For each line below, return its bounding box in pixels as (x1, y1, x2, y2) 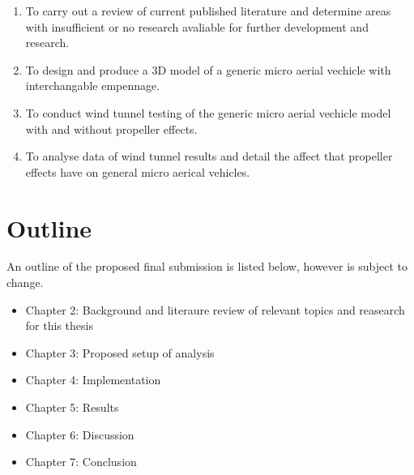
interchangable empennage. (25, 77, 160, 94)
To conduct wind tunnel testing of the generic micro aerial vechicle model (25, 104, 391, 121)
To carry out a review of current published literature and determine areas (25, 2, 391, 19)
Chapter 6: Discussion (25, 426, 134, 443)
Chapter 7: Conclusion (25, 453, 137, 470)
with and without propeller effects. (25, 120, 198, 137)
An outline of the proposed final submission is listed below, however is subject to (6, 258, 408, 275)
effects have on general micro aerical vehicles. (25, 163, 250, 180)
